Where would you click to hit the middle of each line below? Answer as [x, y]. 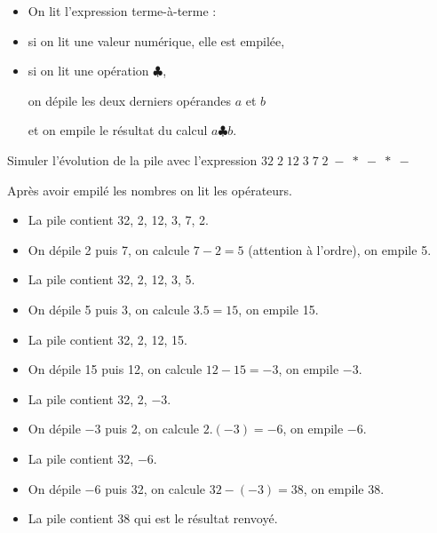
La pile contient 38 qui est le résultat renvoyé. [153, 518]
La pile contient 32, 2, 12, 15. [107, 339]
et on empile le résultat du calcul [118, 130]
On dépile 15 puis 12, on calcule [115, 369]
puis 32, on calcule [155, 488]
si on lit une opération [88, 71]
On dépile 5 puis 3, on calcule [109, 309]
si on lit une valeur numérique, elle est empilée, [156, 40]
